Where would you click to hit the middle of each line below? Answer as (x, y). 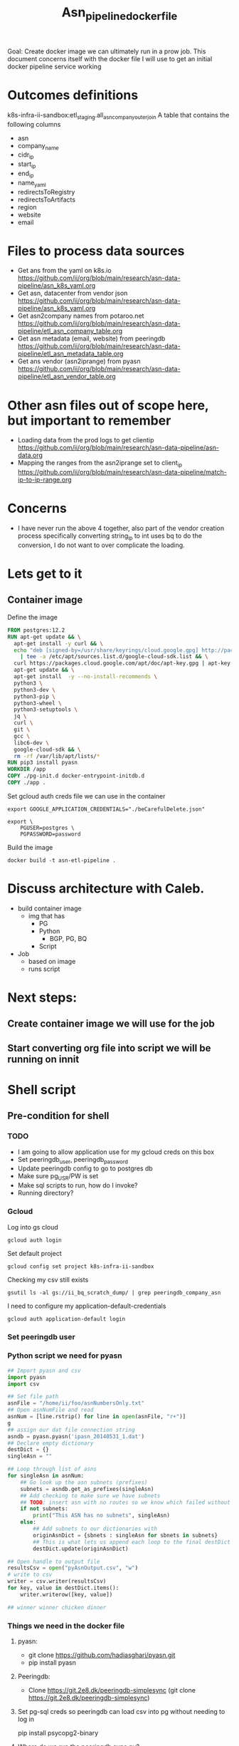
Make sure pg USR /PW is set (58, 1177)
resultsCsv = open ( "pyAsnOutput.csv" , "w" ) (73, 1568)
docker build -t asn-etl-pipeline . (62, 860)
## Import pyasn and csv (44, 1371)
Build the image (30, 847)
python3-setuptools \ (46, 710)
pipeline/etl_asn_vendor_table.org (67, 376)
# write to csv (30, 1575)
